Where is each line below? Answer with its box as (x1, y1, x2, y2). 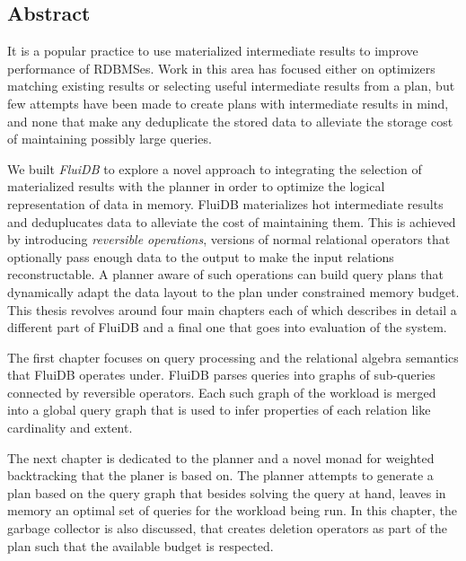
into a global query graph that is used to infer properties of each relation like (7, 400, 431, 419)
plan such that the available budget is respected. (7, 536, 274, 555)
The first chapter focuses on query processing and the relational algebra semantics (7, 347, 459, 366)
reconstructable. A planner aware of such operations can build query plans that (7, 265, 444, 284)
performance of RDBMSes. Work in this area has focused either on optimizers (7, 58, 435, 77)
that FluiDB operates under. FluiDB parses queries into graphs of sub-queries (7, 365, 435, 384)
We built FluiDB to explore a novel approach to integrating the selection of (7, 159, 422, 178)
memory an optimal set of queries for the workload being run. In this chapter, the (7, 501, 457, 520)
